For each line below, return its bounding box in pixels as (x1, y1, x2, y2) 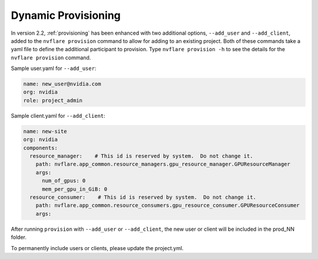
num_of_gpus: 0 (42, 177, 86, 184)
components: (23, 144, 58, 151)
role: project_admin (23, 97, 82, 104)
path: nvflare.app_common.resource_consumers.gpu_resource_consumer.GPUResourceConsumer (35, 202, 300, 209)
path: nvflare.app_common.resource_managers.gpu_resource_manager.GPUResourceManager (35, 161, 291, 168)
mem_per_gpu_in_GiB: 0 (42, 185, 108, 192)
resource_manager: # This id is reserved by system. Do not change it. (29, 153, 253, 160)
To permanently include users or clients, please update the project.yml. (11, 244, 184, 251)
